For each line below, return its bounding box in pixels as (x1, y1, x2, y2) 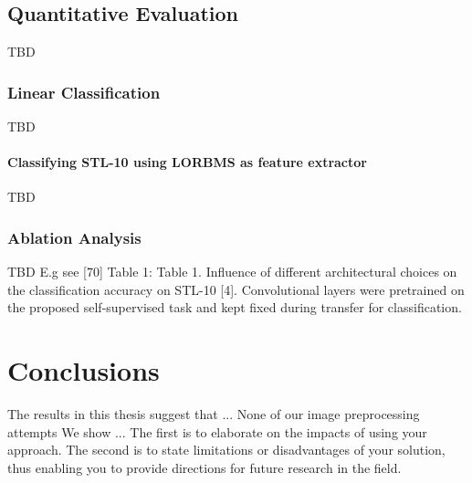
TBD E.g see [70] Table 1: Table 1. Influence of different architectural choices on (7, 262, 457, 281)
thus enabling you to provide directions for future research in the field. (7, 457, 402, 477)
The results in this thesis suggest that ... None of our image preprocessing (7, 404, 420, 424)
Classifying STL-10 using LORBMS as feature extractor (7, 152, 367, 172)
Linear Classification (7, 80, 161, 103)
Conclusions (7, 352, 160, 389)
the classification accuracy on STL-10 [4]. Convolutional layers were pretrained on (7, 279, 465, 299)
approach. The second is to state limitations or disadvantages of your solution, (7, 440, 446, 459)
